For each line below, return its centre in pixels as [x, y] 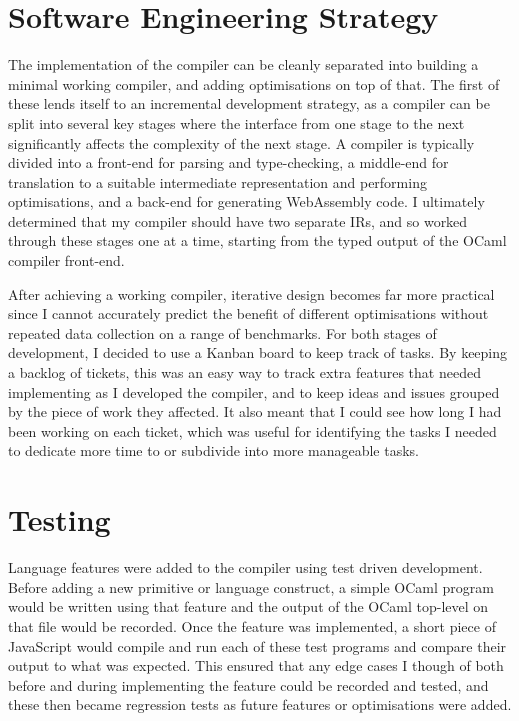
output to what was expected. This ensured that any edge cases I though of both [256, 665]
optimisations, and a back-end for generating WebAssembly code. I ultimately [246, 201]
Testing [59, 519]
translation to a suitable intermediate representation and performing [217, 181]
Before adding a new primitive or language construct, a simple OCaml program [251, 586]
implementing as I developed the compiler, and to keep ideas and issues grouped [254, 391]
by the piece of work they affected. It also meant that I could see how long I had [255, 411]
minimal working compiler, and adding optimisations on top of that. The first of [254, 83]
